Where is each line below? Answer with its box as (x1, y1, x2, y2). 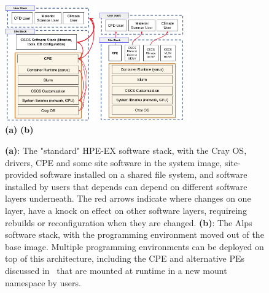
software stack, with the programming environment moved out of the (5, 228, 264, 241)
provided (5, 168, 37, 181)
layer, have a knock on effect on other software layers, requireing (5, 204, 247, 216)
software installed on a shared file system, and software (40, 168, 248, 181)
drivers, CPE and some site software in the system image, (5, 156, 222, 169)
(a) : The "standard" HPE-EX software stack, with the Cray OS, (5, 144, 247, 157)
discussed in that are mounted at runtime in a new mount (5, 264, 227, 276)
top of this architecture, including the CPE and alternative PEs (5, 252, 244, 265)
